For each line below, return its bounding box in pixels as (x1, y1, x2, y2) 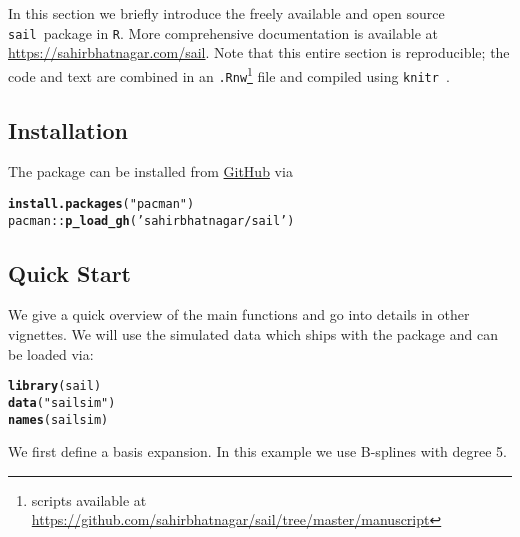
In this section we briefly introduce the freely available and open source (8, 3, 445, 23)
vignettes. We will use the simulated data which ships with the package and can (8, 324, 498, 345)
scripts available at (31, 489, 147, 510)
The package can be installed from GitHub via (8, 161, 293, 182)
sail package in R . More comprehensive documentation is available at (8, 22, 438, 43)
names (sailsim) (8, 412, 109, 427)
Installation (8, 114, 128, 145)
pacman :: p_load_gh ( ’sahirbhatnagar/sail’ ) (8, 213, 295, 228)
